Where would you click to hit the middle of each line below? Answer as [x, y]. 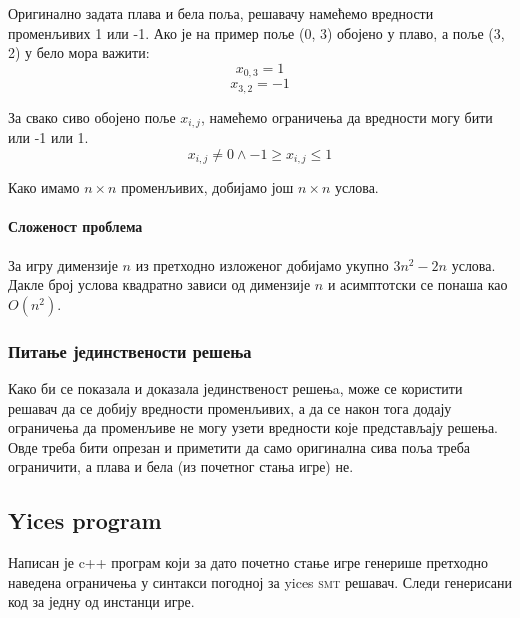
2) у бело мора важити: [79, 52]
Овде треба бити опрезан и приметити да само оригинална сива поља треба [239, 446]
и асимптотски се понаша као [417, 284]
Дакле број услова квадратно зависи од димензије [159, 284]
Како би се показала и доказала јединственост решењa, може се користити [235, 387]
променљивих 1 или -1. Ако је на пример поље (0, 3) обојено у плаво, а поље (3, [256, 32]
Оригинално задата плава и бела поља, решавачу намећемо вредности [221, 13]
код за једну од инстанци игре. [101, 601]
